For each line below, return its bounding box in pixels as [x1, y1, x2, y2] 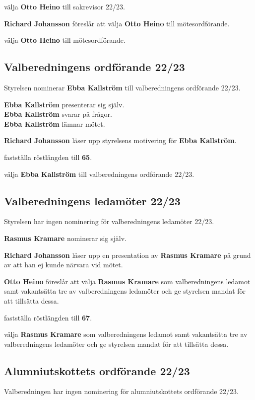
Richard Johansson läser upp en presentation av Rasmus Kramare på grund [4, 249, 251, 260]
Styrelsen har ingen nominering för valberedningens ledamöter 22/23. [4, 216, 214, 227]
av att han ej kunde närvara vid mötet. [4, 259, 123, 270]
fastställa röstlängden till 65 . [4, 152, 92, 162]
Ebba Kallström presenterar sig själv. [4, 99, 125, 109]
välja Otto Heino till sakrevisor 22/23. [4, 1, 125, 11]
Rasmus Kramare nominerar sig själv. [4, 233, 127, 243]
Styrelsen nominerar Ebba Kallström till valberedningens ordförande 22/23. [4, 82, 241, 92]
